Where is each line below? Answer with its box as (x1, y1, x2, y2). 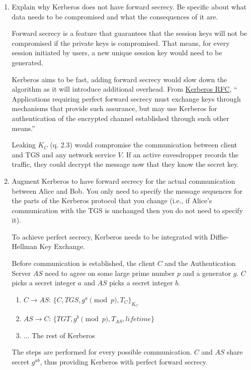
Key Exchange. (39, 241, 85, 251)
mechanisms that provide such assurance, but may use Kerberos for (11, 103, 217, 114)
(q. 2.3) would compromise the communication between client (50, 139, 237, 150)
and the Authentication (165, 258, 236, 268)
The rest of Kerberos (31, 330, 95, 340)
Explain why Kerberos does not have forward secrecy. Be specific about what (11, 1, 247, 11)
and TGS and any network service (11, 149, 116, 159)
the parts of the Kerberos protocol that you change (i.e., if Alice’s (11, 195, 212, 206)
